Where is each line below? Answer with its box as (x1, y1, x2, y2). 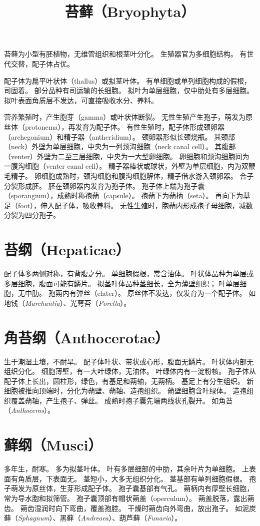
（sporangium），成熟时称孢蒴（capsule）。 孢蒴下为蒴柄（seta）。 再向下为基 (4, 190, 250, 201)
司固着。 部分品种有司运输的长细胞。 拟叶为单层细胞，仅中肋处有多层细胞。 (4, 85, 254, 96)
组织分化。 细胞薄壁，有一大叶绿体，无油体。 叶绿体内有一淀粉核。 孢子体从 (4, 366, 256, 376)
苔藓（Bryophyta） (64, 1, 195, 22)
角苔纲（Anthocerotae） (4, 327, 169, 347)
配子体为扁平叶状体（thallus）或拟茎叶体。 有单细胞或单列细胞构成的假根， (4, 75, 251, 86)
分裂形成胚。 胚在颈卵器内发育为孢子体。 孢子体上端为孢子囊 (4, 180, 205, 191)
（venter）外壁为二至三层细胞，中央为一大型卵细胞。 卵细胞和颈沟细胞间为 (4, 151, 249, 161)
